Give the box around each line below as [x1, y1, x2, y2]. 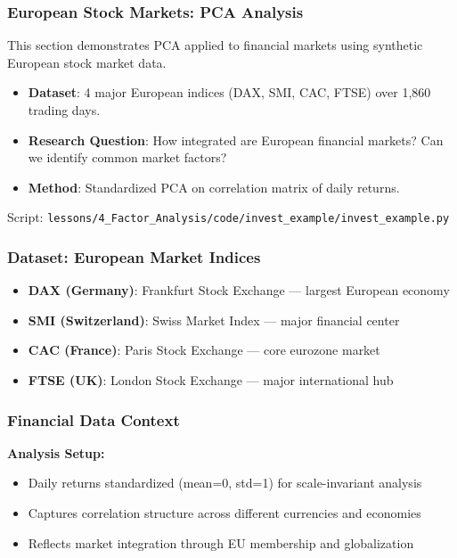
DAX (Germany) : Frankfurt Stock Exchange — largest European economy [28, 281, 450, 300]
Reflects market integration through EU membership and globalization [28, 533, 414, 552]
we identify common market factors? [28, 148, 227, 167]
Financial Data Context [7, 408, 180, 431]
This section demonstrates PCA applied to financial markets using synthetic [7, 36, 423, 54]
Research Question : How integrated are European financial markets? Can [28, 130, 444, 149]
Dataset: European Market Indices [7, 245, 261, 267]
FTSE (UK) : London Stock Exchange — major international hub [28, 371, 394, 390]
